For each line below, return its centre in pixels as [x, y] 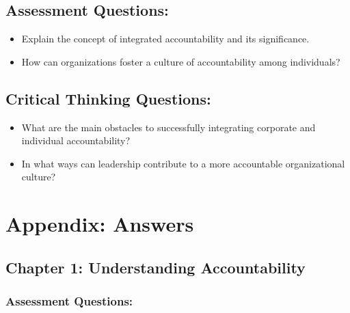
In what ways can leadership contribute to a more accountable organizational [183, 163]
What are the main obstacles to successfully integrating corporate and [169, 127]
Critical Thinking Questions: [108, 98]
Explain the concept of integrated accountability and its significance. [165, 39]
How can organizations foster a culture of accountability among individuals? [181, 61]
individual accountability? [76, 140]
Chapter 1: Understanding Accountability [156, 267]
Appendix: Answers [100, 224]
